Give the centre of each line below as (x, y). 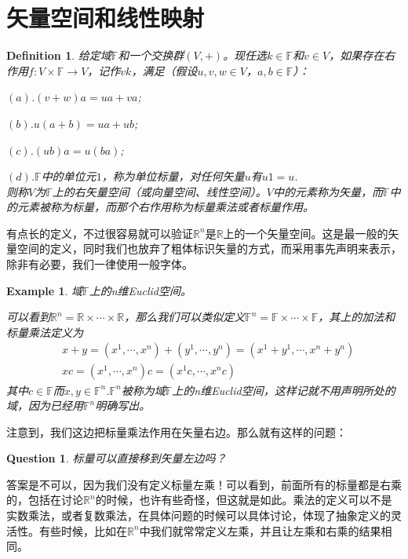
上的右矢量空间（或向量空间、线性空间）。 (159, 191)
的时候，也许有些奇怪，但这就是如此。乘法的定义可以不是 (244, 500)
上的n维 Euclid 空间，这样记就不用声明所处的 (284, 390)
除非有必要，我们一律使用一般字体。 (100, 264)
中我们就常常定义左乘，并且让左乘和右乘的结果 (260, 530)
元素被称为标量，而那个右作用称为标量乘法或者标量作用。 (165, 207)
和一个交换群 (151, 55)
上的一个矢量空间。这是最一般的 (306, 233)
